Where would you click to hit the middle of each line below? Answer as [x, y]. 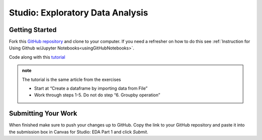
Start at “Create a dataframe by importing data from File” [91, 88]
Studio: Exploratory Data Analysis [78, 13]
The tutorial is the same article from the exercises [72, 79]
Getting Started [33, 30]
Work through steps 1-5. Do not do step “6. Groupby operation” [97, 95]
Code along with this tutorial [37, 57]
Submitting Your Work [43, 114]
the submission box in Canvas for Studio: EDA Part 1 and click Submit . [79, 132]
